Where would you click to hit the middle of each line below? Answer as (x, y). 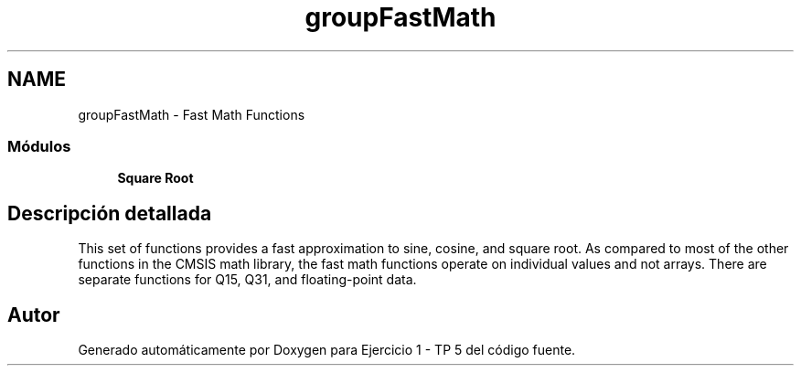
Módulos (39, 146)
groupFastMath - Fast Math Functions (192, 114)
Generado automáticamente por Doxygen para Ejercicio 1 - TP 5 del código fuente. (327, 350)
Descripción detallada (110, 213)
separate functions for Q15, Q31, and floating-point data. (247, 280)
